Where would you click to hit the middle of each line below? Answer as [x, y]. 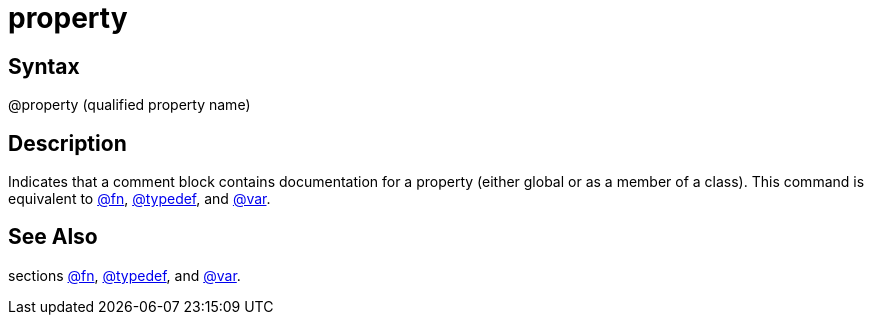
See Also [53, 237]
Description [67, 143]
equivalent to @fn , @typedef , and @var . [139, 199]
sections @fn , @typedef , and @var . [124, 275]
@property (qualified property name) [129, 105]
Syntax [44, 66]
